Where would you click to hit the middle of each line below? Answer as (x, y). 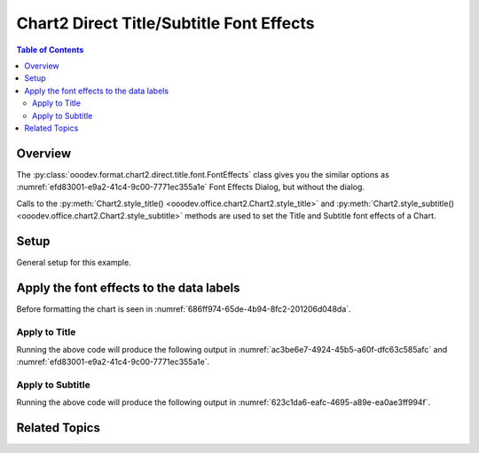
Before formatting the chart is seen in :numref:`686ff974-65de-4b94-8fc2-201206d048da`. (184, 309)
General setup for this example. (74, 262)
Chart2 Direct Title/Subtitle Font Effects (165, 23)
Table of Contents (50, 50)
